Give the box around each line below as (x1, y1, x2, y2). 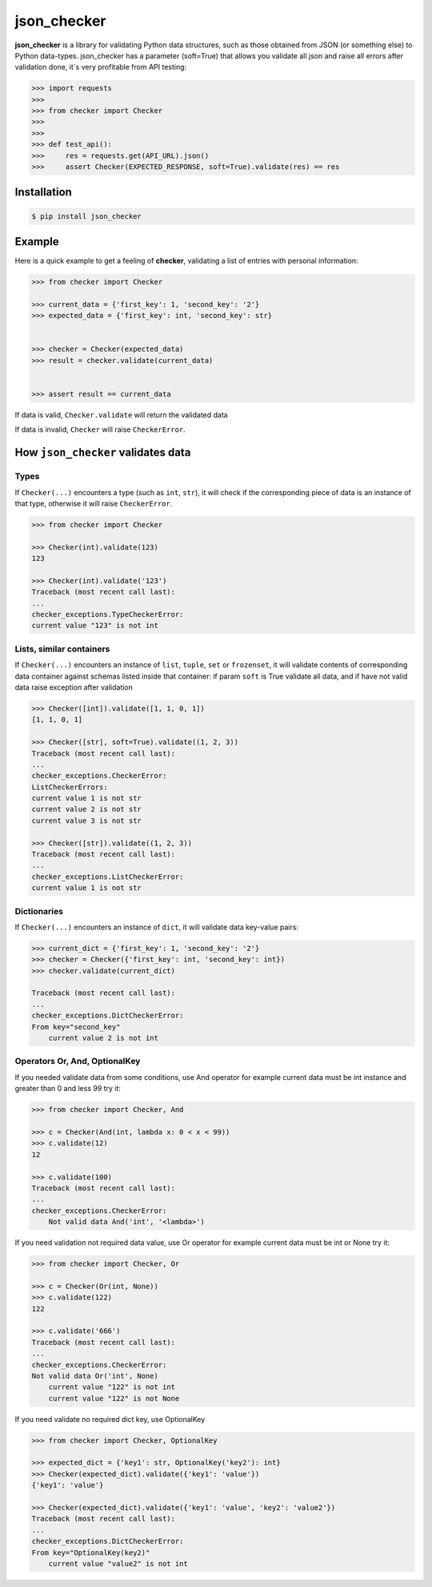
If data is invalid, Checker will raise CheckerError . (14, 425, 186, 434)
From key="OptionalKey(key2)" (31, 1548, 150, 1557)
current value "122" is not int (48, 1383, 176, 1392)
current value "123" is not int (31, 621, 159, 630)
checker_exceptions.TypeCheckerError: (31, 610, 184, 619)
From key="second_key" (31, 1022, 121, 1031)
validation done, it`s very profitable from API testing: (14, 62, 187, 72)
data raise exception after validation (14, 682, 134, 692)
